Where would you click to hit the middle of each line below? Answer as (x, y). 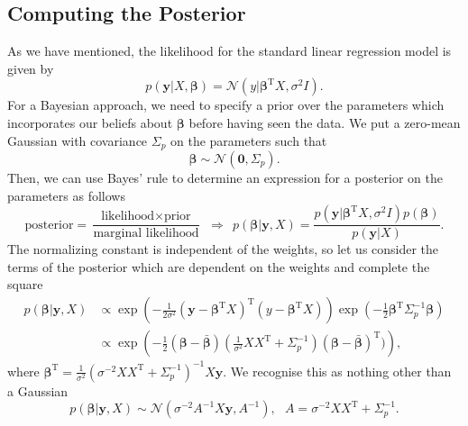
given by (31, 68)
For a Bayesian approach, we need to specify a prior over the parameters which (226, 105)
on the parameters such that (249, 140)
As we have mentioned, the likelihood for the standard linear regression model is (229, 51)
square (25, 284)
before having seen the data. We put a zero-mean (325, 122)
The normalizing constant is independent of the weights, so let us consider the (223, 249)
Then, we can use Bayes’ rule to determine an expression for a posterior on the (225, 178)
